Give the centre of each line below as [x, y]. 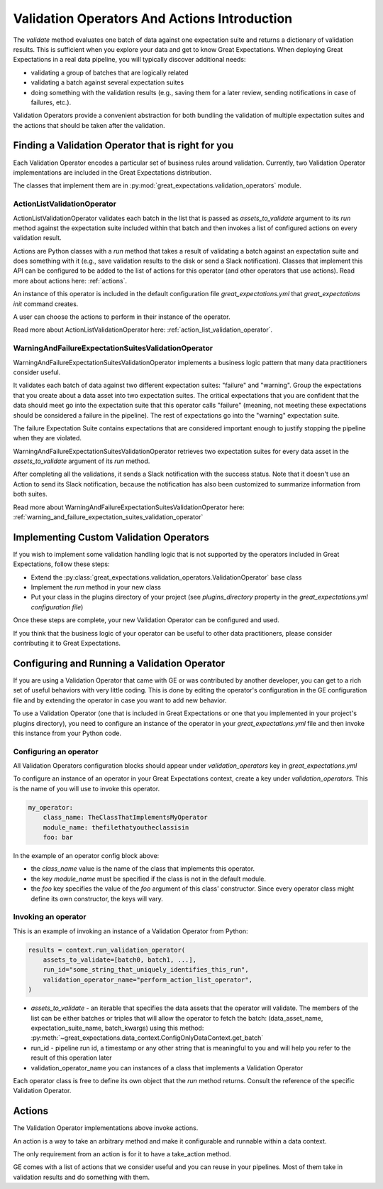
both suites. [30, 494]
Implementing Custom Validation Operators [111, 537]
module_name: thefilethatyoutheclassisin [116, 827]
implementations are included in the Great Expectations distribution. [112, 172]
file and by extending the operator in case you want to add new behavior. [120, 700]
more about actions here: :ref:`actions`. [70, 281]
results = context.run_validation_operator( [107, 950]
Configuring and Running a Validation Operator [119, 663]
